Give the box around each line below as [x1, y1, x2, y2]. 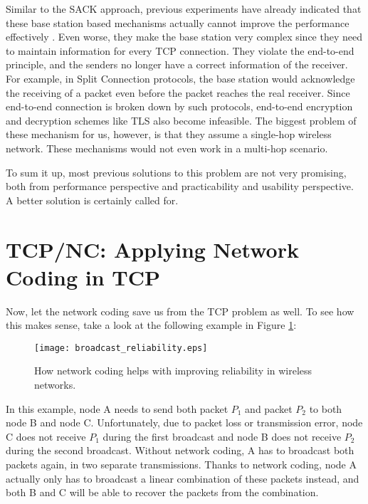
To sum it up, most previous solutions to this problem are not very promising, [6, 164, 347, 179]
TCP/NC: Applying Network [6, 234, 299, 263]
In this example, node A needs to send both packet [6, 401, 228, 416]
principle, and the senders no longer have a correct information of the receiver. [6, 57, 348, 72]
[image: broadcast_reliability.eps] [34, 342, 208, 353]
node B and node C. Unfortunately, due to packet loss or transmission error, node [6, 415, 363, 430]
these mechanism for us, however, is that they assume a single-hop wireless [6, 127, 332, 142]
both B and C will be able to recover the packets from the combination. [6, 485, 319, 500]
